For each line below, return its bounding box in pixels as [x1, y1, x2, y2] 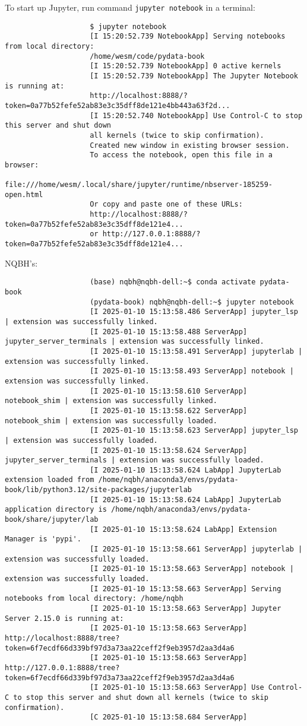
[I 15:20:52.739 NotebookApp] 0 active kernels [90, 62, 281, 71]
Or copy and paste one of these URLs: [90, 200, 243, 209]
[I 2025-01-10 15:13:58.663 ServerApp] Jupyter [90, 604, 281, 613]
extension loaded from [5, 475, 94, 484]
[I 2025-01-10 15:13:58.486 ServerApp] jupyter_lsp [90, 307, 298, 316]
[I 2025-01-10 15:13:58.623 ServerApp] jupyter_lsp [90, 426, 298, 435]
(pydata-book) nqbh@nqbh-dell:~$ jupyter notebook [90, 297, 294, 306]
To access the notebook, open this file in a [90, 151, 273, 160]
